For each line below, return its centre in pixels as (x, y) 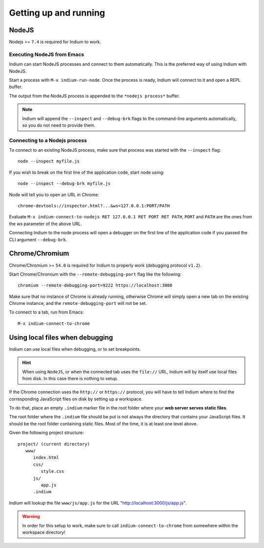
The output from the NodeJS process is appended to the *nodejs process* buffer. (95, 96)
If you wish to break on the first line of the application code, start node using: (87, 172)
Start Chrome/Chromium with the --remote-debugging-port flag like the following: (95, 274)
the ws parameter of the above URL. (45, 224)
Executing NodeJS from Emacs (46, 54)
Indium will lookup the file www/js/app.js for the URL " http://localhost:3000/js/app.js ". (98, 503)
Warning (31, 517)
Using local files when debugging (61, 337)
